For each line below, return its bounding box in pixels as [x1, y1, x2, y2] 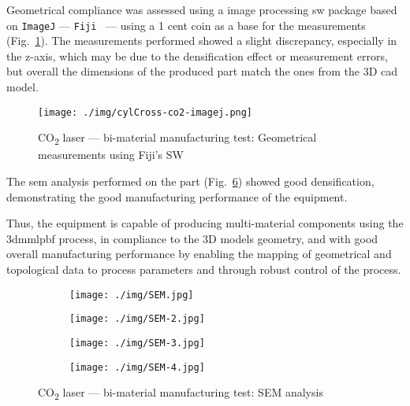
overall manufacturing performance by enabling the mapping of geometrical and [6, 245, 392, 262]
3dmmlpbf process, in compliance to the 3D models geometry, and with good [6, 230, 378, 246]
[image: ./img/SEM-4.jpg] [69, 361, 205, 373]
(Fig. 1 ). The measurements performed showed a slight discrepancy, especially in [6, 32, 397, 49]
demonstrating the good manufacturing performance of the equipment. [6, 188, 348, 205]
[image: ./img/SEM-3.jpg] [69, 337, 205, 349]
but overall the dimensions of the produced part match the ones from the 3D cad [6, 63, 398, 79]
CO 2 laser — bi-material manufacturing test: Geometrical [38, 129, 317, 148]
